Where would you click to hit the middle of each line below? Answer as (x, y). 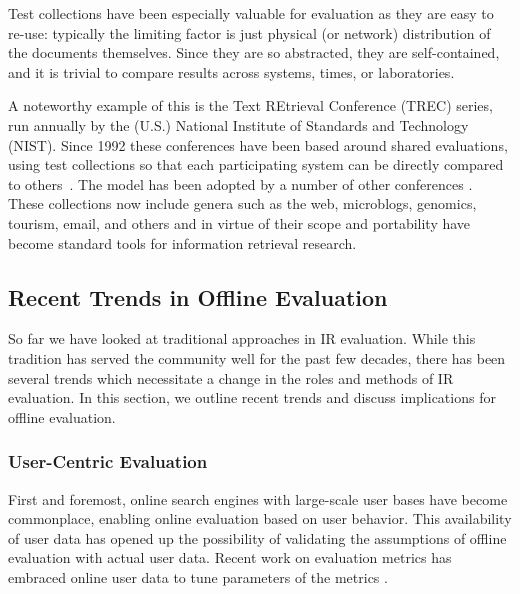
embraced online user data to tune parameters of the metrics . (198, 576)
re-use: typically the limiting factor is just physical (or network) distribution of (249, 32)
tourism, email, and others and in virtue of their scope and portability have (239, 222)
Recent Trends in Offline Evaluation (198, 296)
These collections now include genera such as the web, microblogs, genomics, (242, 203)
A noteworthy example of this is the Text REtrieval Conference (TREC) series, (250, 105)
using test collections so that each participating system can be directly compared (256, 164)
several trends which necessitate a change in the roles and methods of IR (231, 377)
